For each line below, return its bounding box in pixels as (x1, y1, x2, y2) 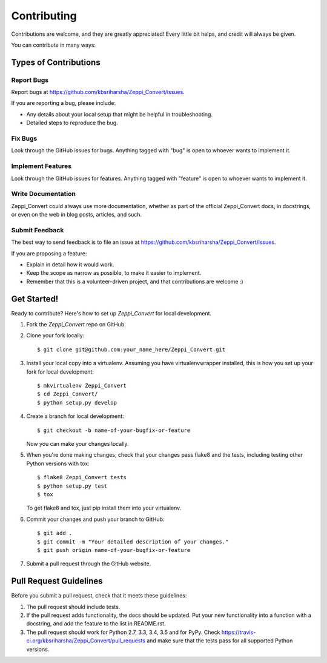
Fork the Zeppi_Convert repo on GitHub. (26, 321, 127, 328)
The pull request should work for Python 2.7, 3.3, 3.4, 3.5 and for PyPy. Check (26, 628, 220, 636)
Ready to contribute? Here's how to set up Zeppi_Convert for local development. (11, 309, 212, 317)
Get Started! (11, 294, 59, 304)
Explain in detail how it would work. (26, 261, 114, 268)
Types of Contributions (11, 57, 101, 67)
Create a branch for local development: (26, 412, 124, 420)
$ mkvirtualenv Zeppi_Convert (37, 382, 127, 389)
